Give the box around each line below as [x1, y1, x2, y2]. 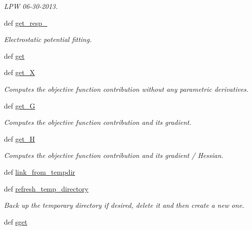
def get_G [4, 100, 36, 111]
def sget [4, 216, 28, 227]
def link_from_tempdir [4, 166, 76, 177]
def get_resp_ [4, 17, 47, 28]
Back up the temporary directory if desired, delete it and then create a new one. [4, 200, 245, 210]
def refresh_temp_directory [4, 183, 88, 193]
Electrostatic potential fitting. [4, 34, 92, 44]
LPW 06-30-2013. [4, 1, 58, 11]
